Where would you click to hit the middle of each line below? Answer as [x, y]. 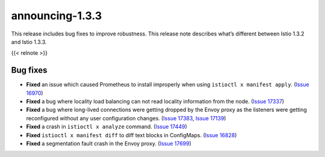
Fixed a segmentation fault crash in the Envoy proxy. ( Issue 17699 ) [109, 143]
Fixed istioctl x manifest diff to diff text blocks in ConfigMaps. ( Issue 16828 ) [132, 135]
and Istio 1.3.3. [29, 42]
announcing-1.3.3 [57, 16]
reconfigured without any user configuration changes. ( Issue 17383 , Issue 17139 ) [126, 118]
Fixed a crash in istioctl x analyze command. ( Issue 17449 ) [107, 127]
